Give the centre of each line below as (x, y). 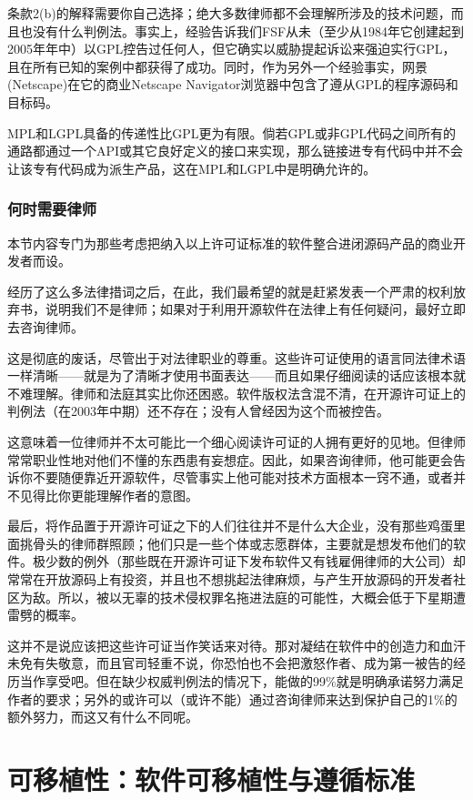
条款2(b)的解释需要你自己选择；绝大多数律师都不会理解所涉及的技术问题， (229, 13)
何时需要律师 (52, 209)
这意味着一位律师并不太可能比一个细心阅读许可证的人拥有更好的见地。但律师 (236, 441)
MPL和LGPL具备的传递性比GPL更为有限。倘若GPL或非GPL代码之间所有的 (231, 132)
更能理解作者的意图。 (134, 495)
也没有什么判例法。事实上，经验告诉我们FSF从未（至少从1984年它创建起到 (242, 30)
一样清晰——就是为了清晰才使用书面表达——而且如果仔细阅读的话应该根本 (230, 375)
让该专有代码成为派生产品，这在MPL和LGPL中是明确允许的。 (192, 168)
